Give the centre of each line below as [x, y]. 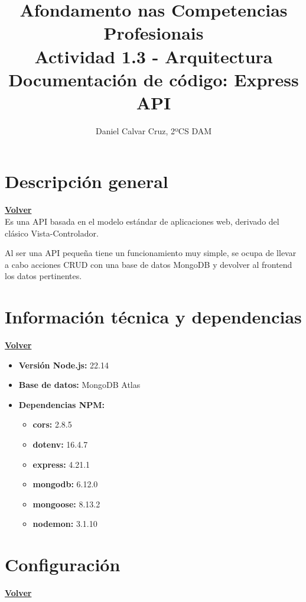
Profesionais [154, 33]
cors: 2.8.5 [52, 424]
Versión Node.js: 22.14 [64, 365]
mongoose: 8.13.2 [66, 504]
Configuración [63, 564]
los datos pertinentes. [43, 276]
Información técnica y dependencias [153, 317]
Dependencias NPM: [62, 404]
